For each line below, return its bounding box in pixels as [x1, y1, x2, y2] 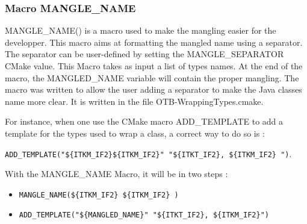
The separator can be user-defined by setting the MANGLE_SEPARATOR [5, 48, 284, 60]
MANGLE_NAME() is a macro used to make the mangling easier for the [5, 24, 276, 37]
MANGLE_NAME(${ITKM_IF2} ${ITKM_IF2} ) [19, 190, 179, 199]
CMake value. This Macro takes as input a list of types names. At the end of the [5, 60, 303, 72]
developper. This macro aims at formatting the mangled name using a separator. [5, 36, 303, 48]
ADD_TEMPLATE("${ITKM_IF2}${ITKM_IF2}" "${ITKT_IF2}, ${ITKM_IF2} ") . [5, 147, 292, 160]
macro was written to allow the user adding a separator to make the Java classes [5, 83, 302, 96]
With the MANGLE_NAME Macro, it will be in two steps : [5, 167, 228, 180]
